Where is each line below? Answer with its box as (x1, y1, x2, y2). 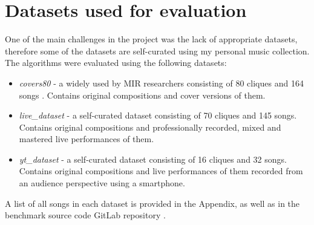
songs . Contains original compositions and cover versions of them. (19, 88, 266, 101)
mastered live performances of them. (19, 132, 154, 145)
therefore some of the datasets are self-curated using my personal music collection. (5, 44, 310, 57)
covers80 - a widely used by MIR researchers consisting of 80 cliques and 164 (19, 76, 304, 89)
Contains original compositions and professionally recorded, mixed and (19, 120, 281, 133)
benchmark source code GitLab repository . (5, 209, 166, 221)
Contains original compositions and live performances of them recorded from (19, 165, 303, 177)
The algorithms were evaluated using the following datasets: (5, 56, 227, 69)
